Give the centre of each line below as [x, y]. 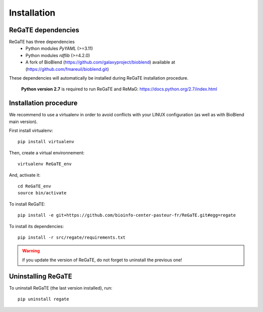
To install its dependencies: [37, 226]
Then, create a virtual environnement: [47, 153]
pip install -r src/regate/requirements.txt [72, 238]
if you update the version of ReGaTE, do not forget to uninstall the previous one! [102, 260]
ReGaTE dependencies [44, 30]
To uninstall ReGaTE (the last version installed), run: [61, 288]
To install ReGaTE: [27, 204]
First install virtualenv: [31, 131]
